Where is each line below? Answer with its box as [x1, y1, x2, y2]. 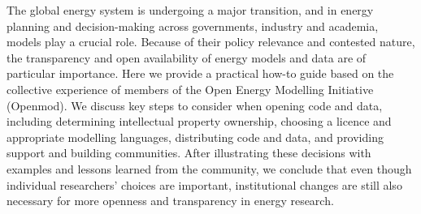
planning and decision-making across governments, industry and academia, [7, 17, 379, 34]
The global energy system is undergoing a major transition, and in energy [7, 2, 374, 18]
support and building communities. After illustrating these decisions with [7, 144, 371, 161]
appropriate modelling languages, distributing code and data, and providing [7, 128, 384, 145]
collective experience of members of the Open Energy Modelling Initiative [7, 80, 374, 97]
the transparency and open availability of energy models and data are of [7, 49, 367, 66]
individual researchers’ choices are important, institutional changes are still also [7, 176, 402, 193]
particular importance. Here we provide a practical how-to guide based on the [7, 65, 394, 82]
